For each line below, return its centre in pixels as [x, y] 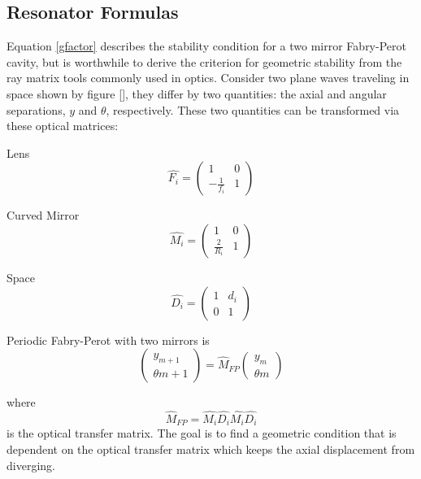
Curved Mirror [43, 215]
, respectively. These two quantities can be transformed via [253, 109]
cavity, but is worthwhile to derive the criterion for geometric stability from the [204, 61]
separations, [36, 109]
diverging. [31, 465]
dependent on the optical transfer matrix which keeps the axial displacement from [211, 449]
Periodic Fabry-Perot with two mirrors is [108, 340]
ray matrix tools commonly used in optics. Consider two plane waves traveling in [208, 78]
